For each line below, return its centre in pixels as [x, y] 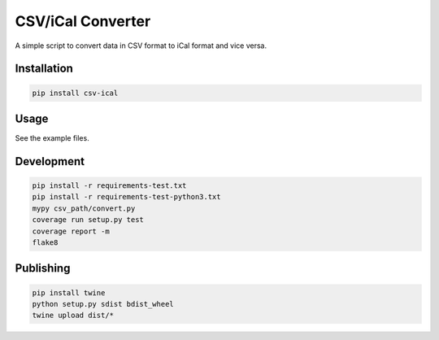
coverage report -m [71, 231]
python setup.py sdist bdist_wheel [103, 304]
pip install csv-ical [75, 93]
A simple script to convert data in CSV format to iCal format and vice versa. [141, 46]
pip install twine [69, 292]
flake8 [45, 243]
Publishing [43, 268]
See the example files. [52, 138]
